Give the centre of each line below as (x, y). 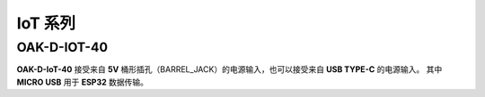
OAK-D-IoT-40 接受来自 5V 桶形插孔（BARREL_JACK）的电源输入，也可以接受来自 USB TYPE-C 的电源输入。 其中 (229, 69)
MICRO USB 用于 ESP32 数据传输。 (82, 82)
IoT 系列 (46, 23)
